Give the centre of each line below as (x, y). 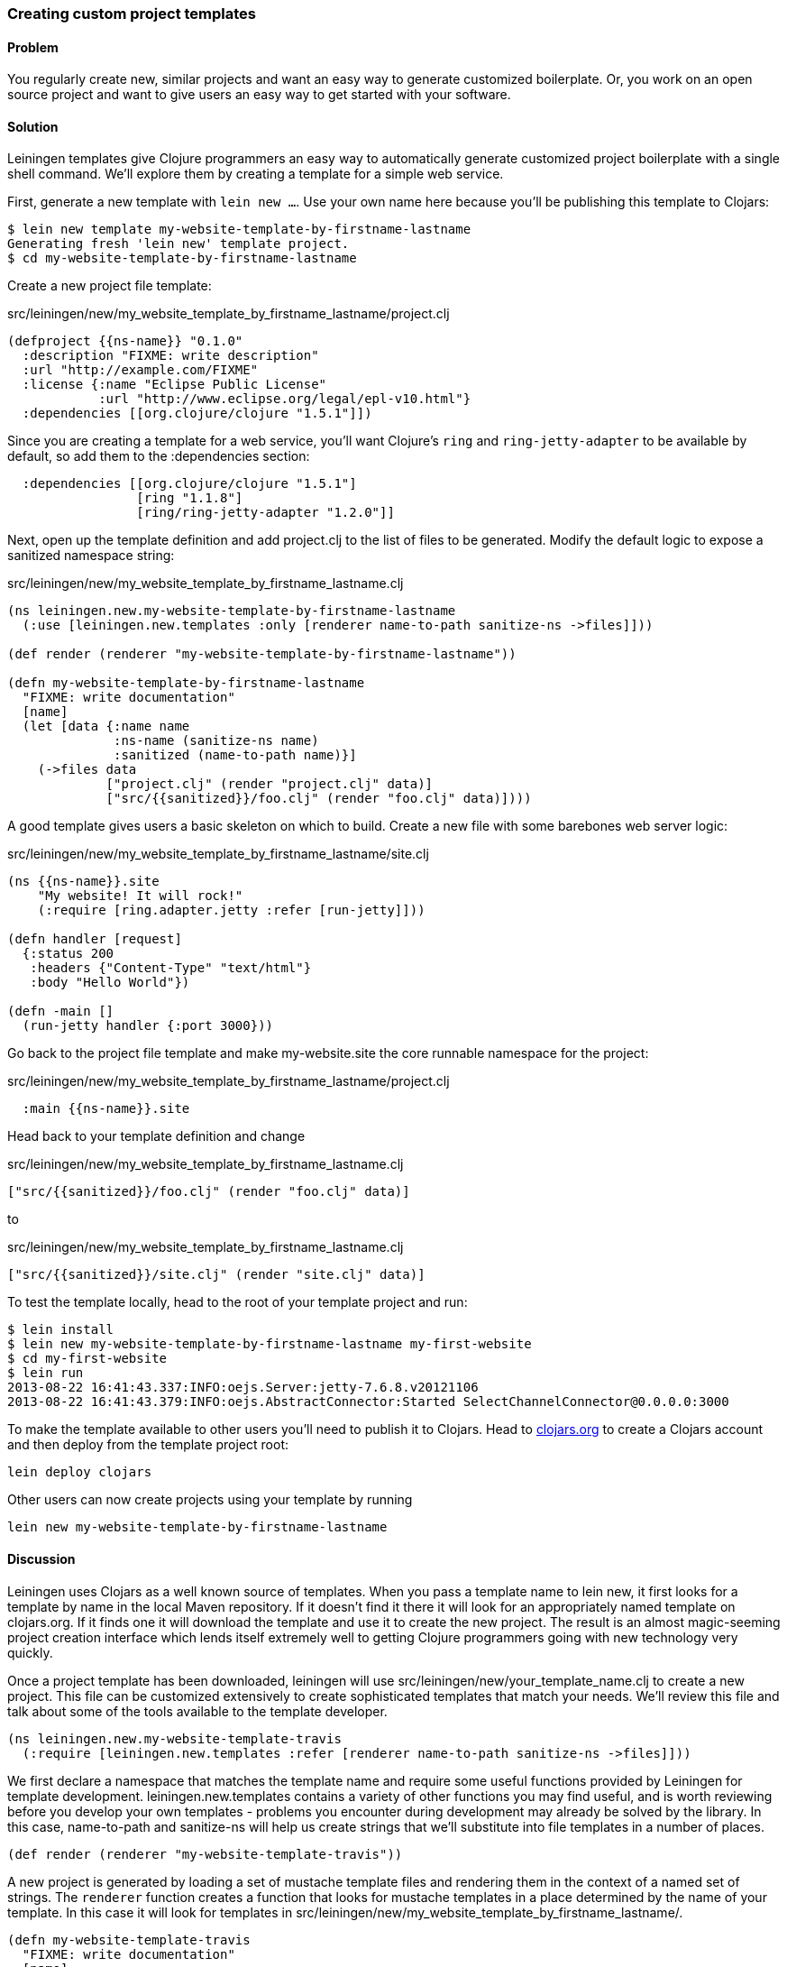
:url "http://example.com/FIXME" (140, 370)
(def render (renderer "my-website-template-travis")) (205, 1854)
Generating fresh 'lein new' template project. (178, 244)
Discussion (41, 1559)
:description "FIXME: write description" (170, 356)
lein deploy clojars (80, 1472)
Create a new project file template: (110, 286)
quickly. (30, 1652)
